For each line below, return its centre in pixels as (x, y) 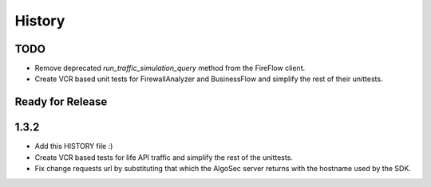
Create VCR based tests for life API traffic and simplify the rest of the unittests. (164, 157)
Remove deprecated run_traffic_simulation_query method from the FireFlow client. (170, 68)
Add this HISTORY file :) (74, 146)
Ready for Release (61, 102)
